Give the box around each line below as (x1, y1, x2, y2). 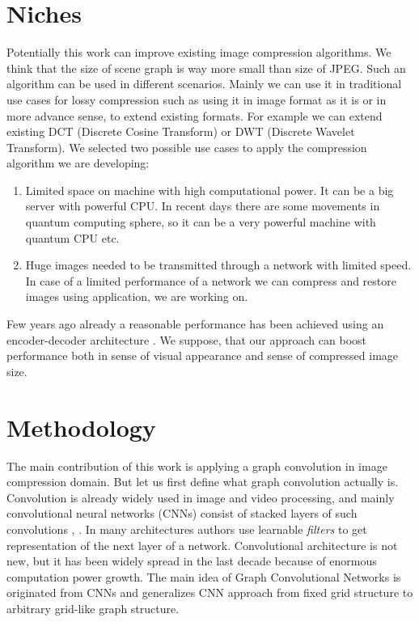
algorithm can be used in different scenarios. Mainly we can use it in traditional (6, 75, 402, 92)
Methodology (6, 410, 156, 443)
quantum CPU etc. (25, 229, 120, 246)
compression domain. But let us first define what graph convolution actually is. (6, 473, 399, 490)
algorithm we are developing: (6, 154, 150, 171)
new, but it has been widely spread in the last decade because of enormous (6, 552, 377, 569)
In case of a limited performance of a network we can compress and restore (25, 272, 396, 289)
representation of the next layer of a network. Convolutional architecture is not (6, 536, 398, 553)
